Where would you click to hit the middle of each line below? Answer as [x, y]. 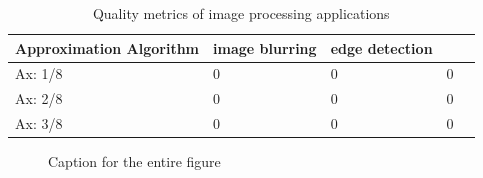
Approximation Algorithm [107, 47]
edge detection [381, 47]
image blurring [265, 47]
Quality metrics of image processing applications [241, 13]
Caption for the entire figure [134, 161]
